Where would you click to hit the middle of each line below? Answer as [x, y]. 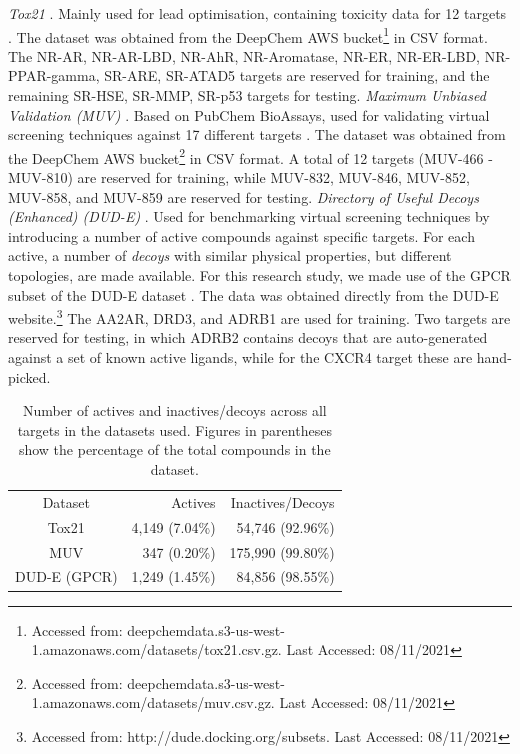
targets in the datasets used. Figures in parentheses [174, 429]
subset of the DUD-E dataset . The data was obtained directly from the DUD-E [253, 294]
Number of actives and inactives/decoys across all [174, 410]
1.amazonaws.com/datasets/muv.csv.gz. [153, 702]
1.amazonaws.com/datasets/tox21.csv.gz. [156, 649]
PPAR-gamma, [54, 75]
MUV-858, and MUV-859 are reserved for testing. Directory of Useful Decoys [243, 196]
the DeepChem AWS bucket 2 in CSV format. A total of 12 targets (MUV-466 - [250, 156]
